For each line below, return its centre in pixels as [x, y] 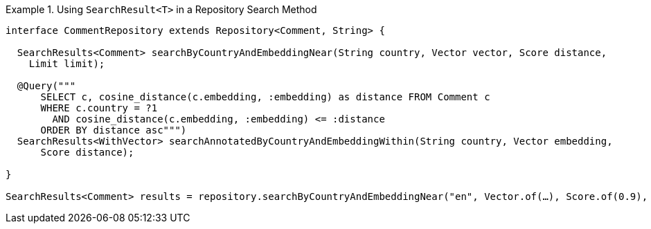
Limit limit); [67, 64]
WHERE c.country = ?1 [99, 108]
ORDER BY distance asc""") [114, 130]
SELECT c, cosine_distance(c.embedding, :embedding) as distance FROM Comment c [265, 97]
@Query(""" [46, 86]
